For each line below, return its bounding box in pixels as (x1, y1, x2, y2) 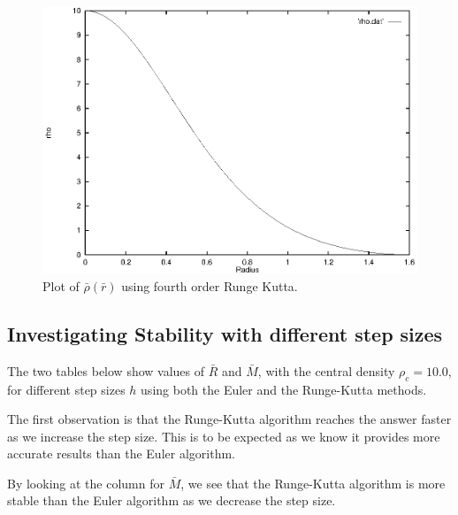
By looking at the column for (7, 473, 164, 492)
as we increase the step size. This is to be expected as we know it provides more (7, 427, 440, 445)
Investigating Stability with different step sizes (7, 319, 443, 347)
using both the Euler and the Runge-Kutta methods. (141, 380, 427, 398)
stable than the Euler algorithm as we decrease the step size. (7, 491, 336, 510)
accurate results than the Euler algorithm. (7, 444, 235, 463)
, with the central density (257, 361, 395, 380)
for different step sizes (7, 380, 126, 398)
